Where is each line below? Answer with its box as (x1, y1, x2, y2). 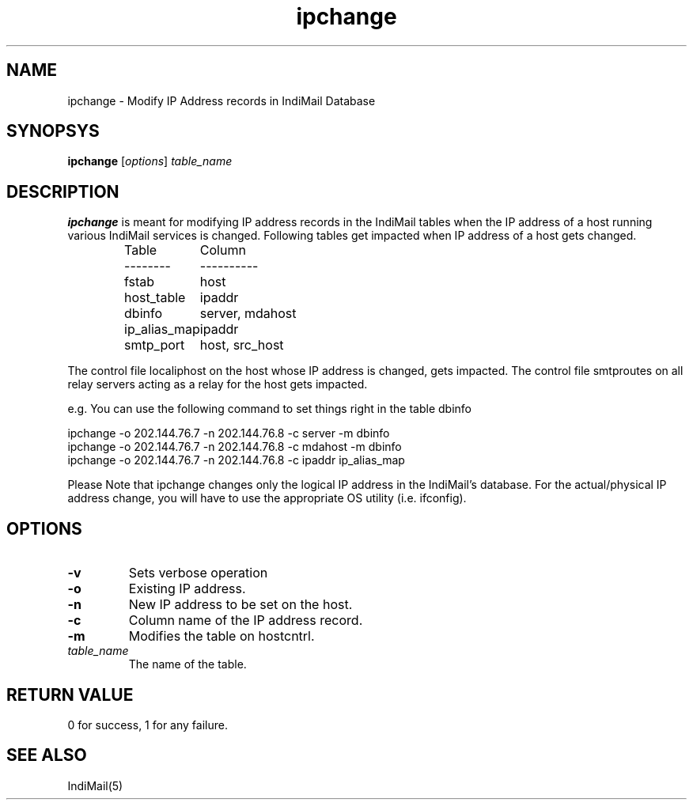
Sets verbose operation (128, 565, 268, 581)
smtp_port (124, 337, 185, 354)
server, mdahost (199, 305, 297, 322)
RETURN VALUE (6, 684, 134, 705)
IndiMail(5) (67, 778, 123, 793)
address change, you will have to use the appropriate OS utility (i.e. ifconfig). (67, 491, 467, 505)
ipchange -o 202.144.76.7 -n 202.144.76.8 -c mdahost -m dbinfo (67, 440, 402, 454)
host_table (124, 289, 186, 306)
